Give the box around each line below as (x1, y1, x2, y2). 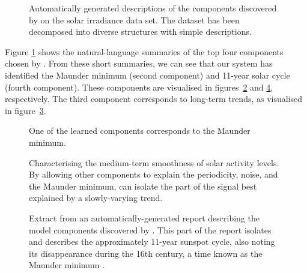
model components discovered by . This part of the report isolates (29, 223, 272, 236)
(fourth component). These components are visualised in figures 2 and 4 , (5, 80, 273, 93)
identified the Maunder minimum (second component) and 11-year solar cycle (5, 68, 290, 81)
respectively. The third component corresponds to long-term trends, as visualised (5, 92, 303, 105)
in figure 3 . (5, 104, 46, 116)
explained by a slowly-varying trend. (29, 191, 163, 204)
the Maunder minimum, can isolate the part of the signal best (29, 179, 257, 192)
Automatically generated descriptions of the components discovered (29, 2, 277, 14)
